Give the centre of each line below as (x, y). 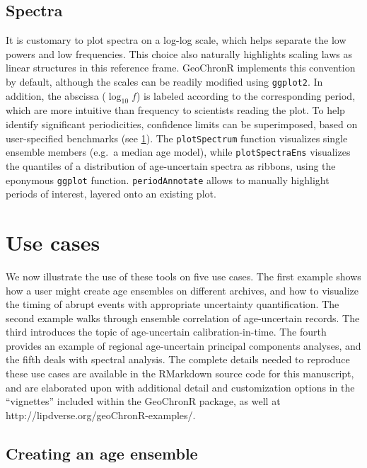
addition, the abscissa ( (56, 95)
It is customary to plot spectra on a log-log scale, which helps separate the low (176, 40)
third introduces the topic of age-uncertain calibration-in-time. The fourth (166, 332)
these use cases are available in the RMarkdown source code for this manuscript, (180, 373)
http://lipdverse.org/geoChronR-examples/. (101, 415)
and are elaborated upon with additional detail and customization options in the (180, 387)
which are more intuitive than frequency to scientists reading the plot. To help (175, 110)
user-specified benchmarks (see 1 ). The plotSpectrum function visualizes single (177, 138)
